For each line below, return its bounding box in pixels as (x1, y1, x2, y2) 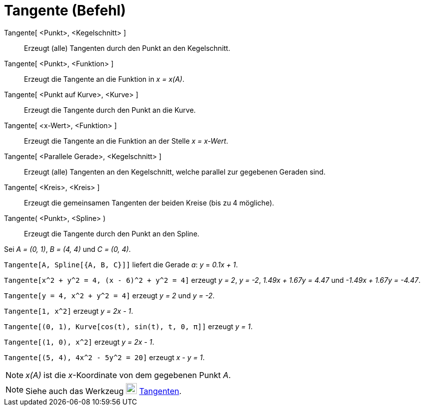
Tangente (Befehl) (4, 2, 126, 19)
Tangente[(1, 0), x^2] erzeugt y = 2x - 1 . (4, 337, 154, 346)
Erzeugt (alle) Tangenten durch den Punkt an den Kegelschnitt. (24, 43, 230, 52)
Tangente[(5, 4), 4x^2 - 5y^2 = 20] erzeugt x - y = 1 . (4, 353, 205, 362)
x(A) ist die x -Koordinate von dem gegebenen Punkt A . (25, 370, 231, 380)
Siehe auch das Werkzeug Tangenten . (25, 386, 182, 396)
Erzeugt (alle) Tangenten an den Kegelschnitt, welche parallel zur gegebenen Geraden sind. (24, 167, 326, 176)
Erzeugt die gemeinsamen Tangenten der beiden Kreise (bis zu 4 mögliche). (24, 198, 274, 207)
